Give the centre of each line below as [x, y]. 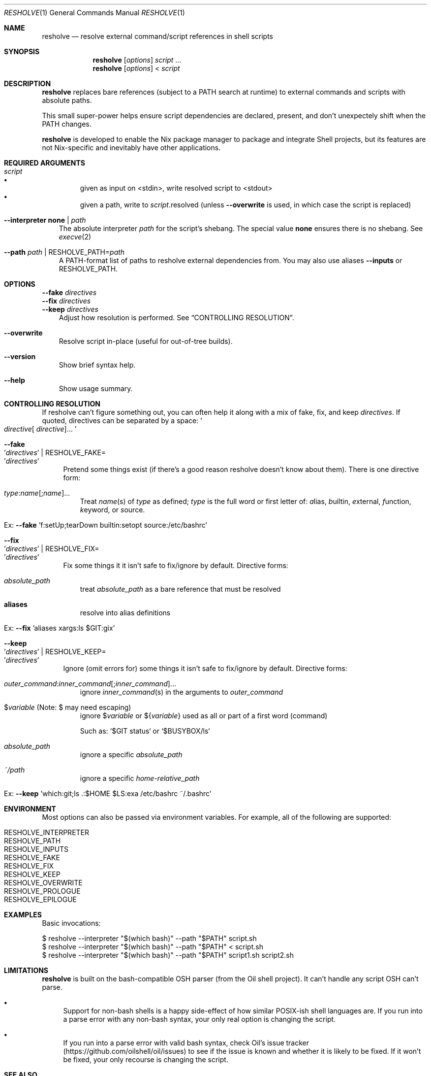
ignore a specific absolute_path [131, 755]
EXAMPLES [23, 915]
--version [20, 356]
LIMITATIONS [26, 970]
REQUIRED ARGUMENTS [45, 163]
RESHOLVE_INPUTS [36, 849]
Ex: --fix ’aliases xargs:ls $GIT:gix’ [60, 628]
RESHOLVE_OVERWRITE [43, 883]
